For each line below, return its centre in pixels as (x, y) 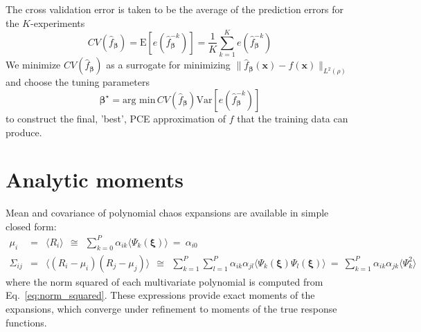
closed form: (31, 226)
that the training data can (293, 118)
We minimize (33, 65)
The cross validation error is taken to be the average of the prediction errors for (174, 9)
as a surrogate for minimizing (168, 65)
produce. (24, 132)
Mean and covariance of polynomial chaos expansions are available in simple (167, 213)
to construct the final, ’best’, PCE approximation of (116, 118)
